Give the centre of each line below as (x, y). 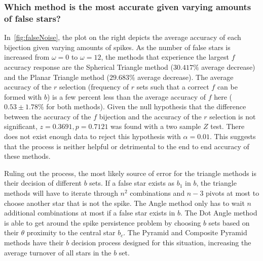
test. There (228, 126)
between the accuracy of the (48, 116)
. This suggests (233, 136)
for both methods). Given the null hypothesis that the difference (146, 106)
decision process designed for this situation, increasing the (161, 243)
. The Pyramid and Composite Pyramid (185, 232)
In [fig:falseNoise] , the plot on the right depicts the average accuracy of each (123, 37)
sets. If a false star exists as (132, 183)
